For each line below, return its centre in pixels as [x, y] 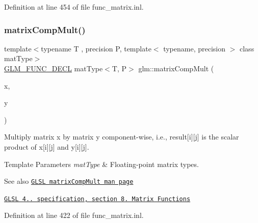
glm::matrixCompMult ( [176, 68]
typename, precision [195, 48]
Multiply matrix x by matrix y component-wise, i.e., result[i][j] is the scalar [122, 137]
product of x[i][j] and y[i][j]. [47, 146]
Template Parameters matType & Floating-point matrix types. [101, 164]
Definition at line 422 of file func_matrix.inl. [74, 215]
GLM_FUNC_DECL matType [54, 68]
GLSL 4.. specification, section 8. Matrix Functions [97, 199]
